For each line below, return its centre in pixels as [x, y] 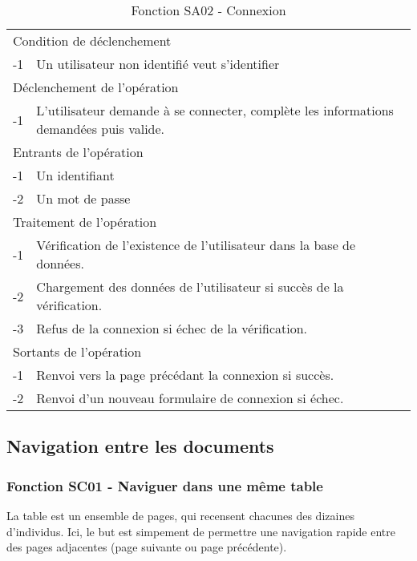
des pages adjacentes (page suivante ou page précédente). [147, 547]
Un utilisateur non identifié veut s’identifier [158, 64]
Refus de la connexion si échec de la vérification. [172, 328]
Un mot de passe [83, 198]
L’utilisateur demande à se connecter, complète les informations [215, 110]
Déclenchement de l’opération [96, 87]
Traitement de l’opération [85, 222]
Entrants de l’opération [78, 152]
